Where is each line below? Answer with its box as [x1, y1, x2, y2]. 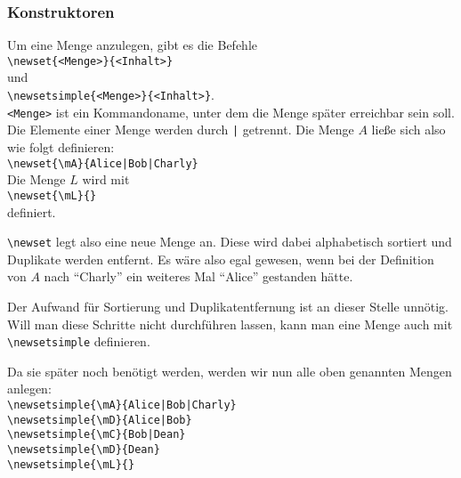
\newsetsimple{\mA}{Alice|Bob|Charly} [7, 399, 237, 411]
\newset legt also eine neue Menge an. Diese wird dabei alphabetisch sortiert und [7, 232, 452, 251]
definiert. [7, 202, 56, 221]
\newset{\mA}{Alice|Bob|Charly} [7, 157, 198, 170]
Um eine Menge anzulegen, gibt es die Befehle [7, 36, 258, 54]
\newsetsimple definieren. [7, 332, 150, 351]
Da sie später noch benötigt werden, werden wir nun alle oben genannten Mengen [7, 361, 452, 380]
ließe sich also [371, 120, 446, 139]
